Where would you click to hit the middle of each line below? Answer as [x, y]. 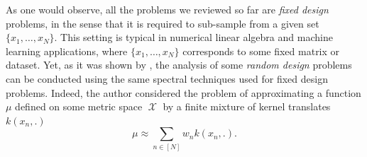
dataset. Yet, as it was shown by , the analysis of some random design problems [179, 65]
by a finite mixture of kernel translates [247, 106]
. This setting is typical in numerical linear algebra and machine [193, 37]
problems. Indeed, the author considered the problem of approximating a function [183, 92]
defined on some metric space [79, 106]
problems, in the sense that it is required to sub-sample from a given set [163, 23]
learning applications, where [67, 51]
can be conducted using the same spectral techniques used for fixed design [167, 78]
